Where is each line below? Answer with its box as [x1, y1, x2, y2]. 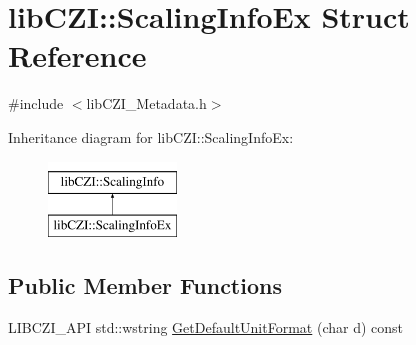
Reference [8, 35, 147, 76]
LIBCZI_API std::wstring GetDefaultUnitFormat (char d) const [8, 316, 404, 337]
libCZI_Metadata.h [86, 93, 207, 114]
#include [8, 93, 64, 114]
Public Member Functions [8, 270, 282, 301]
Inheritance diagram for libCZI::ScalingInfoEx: [8, 126, 294, 147]
